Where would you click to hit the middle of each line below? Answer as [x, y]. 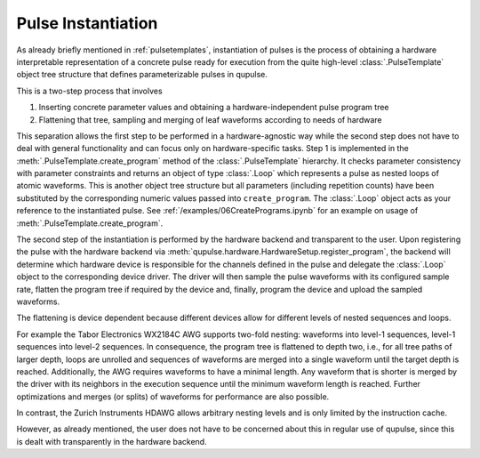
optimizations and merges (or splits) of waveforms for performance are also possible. [173, 397]
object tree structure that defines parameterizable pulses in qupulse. [142, 75]
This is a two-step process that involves [90, 91]
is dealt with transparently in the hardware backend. [112, 441]
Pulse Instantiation [87, 23]
